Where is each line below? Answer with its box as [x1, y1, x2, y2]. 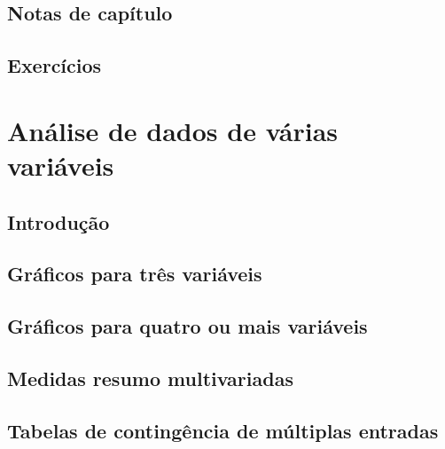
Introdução [7, 208, 110, 235]
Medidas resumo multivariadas [7, 364, 293, 391]
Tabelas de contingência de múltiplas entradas [7, 416, 439, 444]
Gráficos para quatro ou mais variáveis [7, 312, 368, 340]
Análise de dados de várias [7, 112, 339, 148]
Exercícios [7, 51, 102, 79]
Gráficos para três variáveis [7, 260, 262, 288]
